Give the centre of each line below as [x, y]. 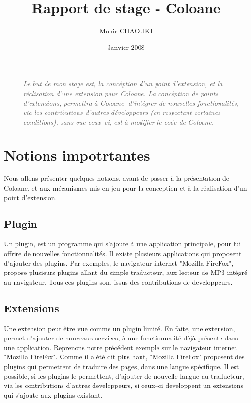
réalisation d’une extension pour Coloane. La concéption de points [120, 93]
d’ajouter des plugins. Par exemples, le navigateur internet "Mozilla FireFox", [119, 263]
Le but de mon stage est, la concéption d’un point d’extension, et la [123, 84]
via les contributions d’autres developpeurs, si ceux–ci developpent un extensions [124, 385]
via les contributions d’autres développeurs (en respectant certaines [122, 112]
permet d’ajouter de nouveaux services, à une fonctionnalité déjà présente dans [121, 338]
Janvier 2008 [126, 47]
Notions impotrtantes [77, 155]
